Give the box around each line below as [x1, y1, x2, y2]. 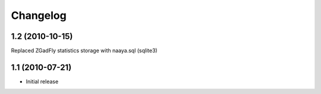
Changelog [11, 9, 67, 22]
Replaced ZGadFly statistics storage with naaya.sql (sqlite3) [11, 47, 158, 54]
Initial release [26, 77, 59, 85]
